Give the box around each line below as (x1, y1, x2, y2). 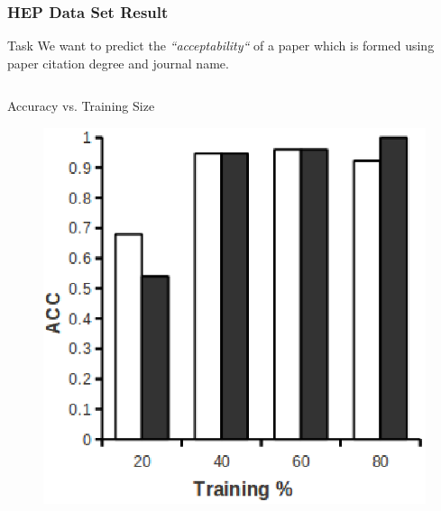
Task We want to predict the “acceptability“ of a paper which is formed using (7, 36, 435, 55)
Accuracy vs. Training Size (7, 96, 155, 115)
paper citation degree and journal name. (7, 53, 229, 72)
